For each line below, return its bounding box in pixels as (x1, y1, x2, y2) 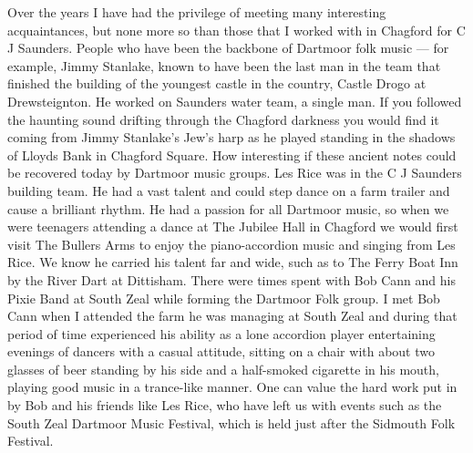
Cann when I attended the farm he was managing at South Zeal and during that (7, 306, 458, 325)
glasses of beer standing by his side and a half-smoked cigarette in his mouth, (7, 359, 439, 378)
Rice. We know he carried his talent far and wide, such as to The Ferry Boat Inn (7, 252, 458, 272)
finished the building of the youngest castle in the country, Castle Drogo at (7, 74, 427, 93)
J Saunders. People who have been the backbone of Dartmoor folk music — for (7, 38, 449, 57)
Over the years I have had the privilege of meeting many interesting (7, 3, 386, 21)
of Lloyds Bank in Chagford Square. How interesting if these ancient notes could (7, 145, 457, 164)
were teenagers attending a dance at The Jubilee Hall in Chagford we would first (7, 217, 458, 236)
